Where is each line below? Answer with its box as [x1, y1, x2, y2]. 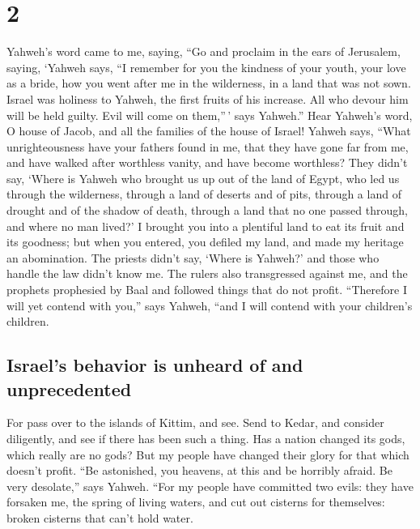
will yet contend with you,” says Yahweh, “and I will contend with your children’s [6, 296, 413, 314]
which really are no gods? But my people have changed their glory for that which [6, 446, 409, 463]
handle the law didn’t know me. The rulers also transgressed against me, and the [6, 265, 408, 282]
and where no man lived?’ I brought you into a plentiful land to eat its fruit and [6, 217, 405, 234]
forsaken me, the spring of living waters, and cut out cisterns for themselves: [6, 493, 385, 510]
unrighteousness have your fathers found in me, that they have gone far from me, [6, 138, 409, 155]
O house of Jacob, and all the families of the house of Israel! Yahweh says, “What [6, 122, 411, 139]
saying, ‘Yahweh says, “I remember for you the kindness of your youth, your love [6, 58, 406, 75]
